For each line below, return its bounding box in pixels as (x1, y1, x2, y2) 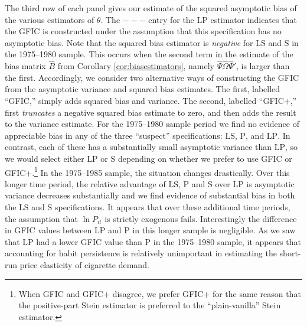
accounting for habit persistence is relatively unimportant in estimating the (5, 247, 277, 259)
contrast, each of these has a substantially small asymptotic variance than (5, 141, 272, 153)
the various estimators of (5, 13, 94, 25)
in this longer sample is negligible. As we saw (132, 224, 296, 236)
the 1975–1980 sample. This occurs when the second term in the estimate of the (5, 48, 293, 60)
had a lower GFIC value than (36, 235, 142, 247)
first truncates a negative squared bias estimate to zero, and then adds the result (5, 106, 296, 118)
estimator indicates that (210, 13, 297, 25)
